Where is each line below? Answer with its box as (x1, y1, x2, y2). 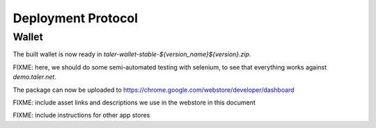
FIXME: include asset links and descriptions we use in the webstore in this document (13, 98, 256, 106)
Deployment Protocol (13, 10, 139, 26)
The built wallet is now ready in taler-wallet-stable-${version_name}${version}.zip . (13, 50, 251, 58)
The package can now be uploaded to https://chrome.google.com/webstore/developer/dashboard (13, 86, 295, 94)
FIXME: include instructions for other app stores (13, 111, 150, 120)
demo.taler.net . (13, 73, 57, 81)
